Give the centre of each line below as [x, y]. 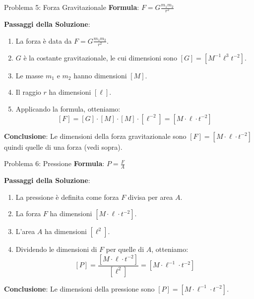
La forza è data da [44, 40]
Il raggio [28, 92]
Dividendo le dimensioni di [56, 249]
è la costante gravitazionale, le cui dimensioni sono [100, 57]
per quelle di [125, 249]
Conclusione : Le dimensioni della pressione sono [79, 288]
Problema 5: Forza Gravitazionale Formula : [72, 7]
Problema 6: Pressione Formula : [54, 163]
